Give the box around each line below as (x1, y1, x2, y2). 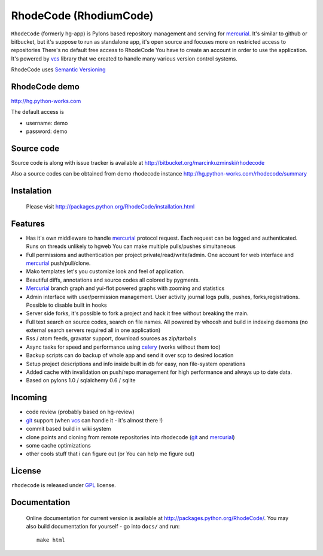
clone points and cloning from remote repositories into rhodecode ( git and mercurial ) (26, 433, 236, 440)
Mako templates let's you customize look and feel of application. (26, 268, 185, 275)
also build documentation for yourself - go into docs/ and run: (26, 523, 180, 530)
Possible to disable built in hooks (26, 301, 107, 309)
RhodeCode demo (11, 81, 80, 92)
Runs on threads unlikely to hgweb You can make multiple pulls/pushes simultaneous (26, 243, 236, 250)
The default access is (11, 108, 64, 116)
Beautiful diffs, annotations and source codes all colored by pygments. (26, 276, 200, 283)
